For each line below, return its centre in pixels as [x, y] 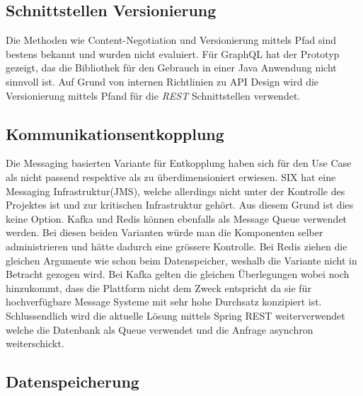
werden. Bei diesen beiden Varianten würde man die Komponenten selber [165, 232]
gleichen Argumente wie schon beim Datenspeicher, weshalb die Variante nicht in [181, 260]
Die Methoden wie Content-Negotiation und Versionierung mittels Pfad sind [171, 40]
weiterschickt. [35, 343]
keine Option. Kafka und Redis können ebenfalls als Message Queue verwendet [177, 218]
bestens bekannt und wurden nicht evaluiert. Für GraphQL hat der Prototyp [173, 53]
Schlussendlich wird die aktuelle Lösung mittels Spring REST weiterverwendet [175, 315]
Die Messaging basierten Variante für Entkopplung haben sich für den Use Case [179, 163]
